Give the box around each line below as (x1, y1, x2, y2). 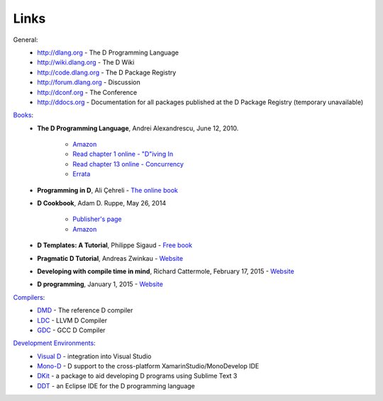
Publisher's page (72, 215, 122, 223)
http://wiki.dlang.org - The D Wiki (37, 58, 135, 67)
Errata (72, 170, 91, 179)
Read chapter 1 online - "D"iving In (72, 149, 174, 159)
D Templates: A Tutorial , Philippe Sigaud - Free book (37, 241, 193, 249)
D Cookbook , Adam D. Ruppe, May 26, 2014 (37, 199, 167, 208)
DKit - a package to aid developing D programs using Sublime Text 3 (37, 372, 238, 380)
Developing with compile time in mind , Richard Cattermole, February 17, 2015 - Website (37, 266, 294, 276)
